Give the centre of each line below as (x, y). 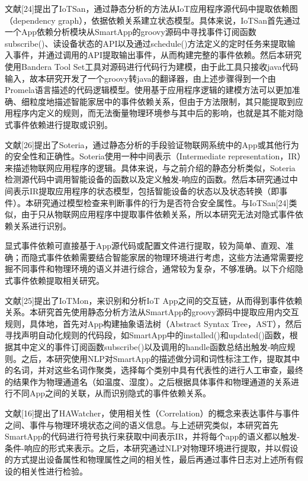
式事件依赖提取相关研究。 (54, 280)
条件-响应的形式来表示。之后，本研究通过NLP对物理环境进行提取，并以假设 (152, 448)
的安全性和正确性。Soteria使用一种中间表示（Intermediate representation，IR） (153, 156)
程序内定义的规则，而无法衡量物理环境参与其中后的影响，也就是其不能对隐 (158, 113)
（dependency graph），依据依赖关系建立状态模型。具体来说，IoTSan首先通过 (153, 20)
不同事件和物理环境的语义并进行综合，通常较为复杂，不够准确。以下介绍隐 (158, 269)
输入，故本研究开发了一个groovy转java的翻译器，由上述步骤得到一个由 (140, 78)
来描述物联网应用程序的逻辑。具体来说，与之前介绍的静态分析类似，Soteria (150, 167)
